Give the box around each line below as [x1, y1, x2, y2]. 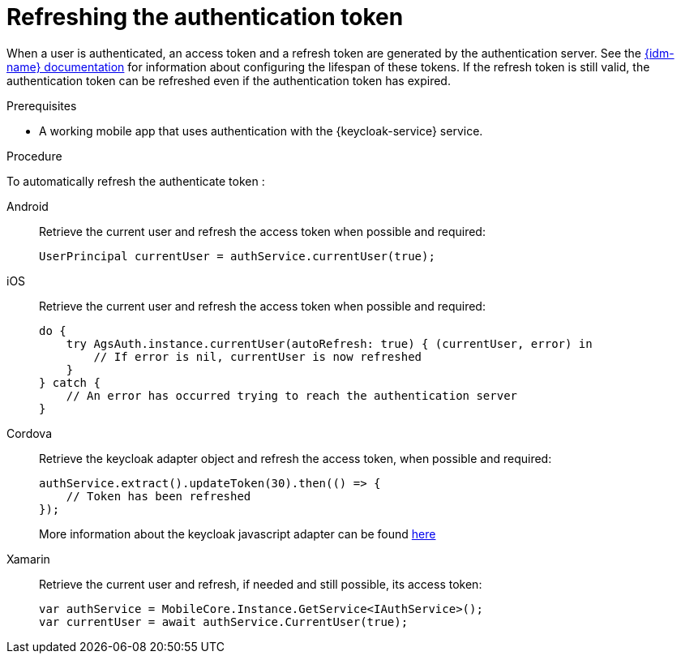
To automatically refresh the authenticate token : [6, 174, 265, 188]
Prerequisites [6, 98, 77, 113]
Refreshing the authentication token [6, 3, 404, 31]
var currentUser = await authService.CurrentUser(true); [39, 615, 409, 628]
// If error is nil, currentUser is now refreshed [93, 349, 422, 363]
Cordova [6, 426, 53, 440]
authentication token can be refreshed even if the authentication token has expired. [6, 73, 451, 88]
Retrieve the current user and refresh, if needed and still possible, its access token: [39, 576, 482, 591]
